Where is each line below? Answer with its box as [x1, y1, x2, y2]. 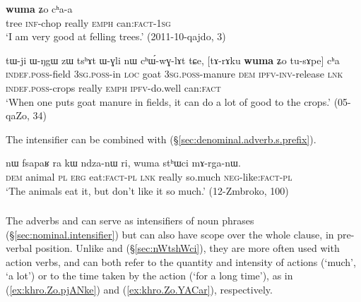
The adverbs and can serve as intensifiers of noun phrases [6, 213, 254, 228]
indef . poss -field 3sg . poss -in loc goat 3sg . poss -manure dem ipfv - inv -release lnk [6, 66, 343, 81]
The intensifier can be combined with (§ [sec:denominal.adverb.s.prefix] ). [6, 131, 316, 146]
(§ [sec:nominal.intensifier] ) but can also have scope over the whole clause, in [6, 226, 334, 241]
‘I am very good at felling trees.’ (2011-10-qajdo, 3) [6, 29, 226, 44]
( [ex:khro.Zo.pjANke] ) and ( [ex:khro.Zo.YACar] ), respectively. [6, 282, 273, 297]
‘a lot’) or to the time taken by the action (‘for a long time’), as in [6, 268, 293, 283]
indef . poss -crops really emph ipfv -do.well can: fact [6, 80, 221, 95]
